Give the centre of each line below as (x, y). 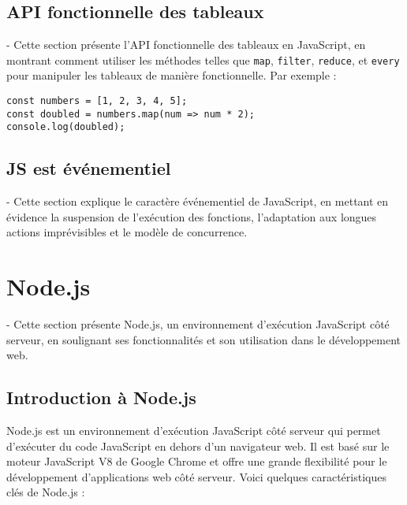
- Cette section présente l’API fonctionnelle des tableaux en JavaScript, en (186, 45)
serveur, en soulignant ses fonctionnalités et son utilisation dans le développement (204, 339)
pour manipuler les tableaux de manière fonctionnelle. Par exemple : (172, 75)
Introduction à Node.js (101, 397)
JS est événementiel (89, 168)
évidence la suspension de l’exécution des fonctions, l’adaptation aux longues (192, 216)
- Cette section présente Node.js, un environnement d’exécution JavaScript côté (198, 324)
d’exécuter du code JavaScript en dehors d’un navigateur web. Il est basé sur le (198, 446)
